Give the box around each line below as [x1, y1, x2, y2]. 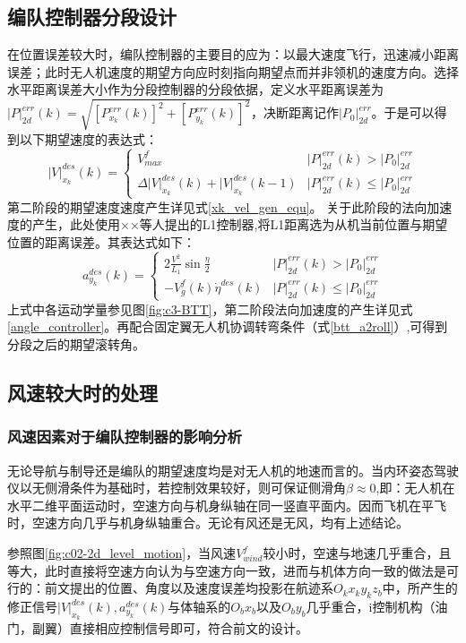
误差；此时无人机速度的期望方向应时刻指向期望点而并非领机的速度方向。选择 [7, 62, 459, 81]
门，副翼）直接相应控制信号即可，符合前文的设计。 [7, 619, 308, 638]
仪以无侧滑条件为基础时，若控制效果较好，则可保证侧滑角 [7, 478, 346, 497]
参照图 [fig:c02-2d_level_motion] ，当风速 [7, 544, 237, 562]
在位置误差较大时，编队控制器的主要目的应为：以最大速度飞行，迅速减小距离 [7, 45, 459, 64]
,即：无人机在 [375, 478, 455, 497]
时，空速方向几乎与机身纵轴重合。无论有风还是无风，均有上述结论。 [7, 513, 409, 532]
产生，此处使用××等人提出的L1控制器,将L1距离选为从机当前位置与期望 [31, 215, 448, 234]
